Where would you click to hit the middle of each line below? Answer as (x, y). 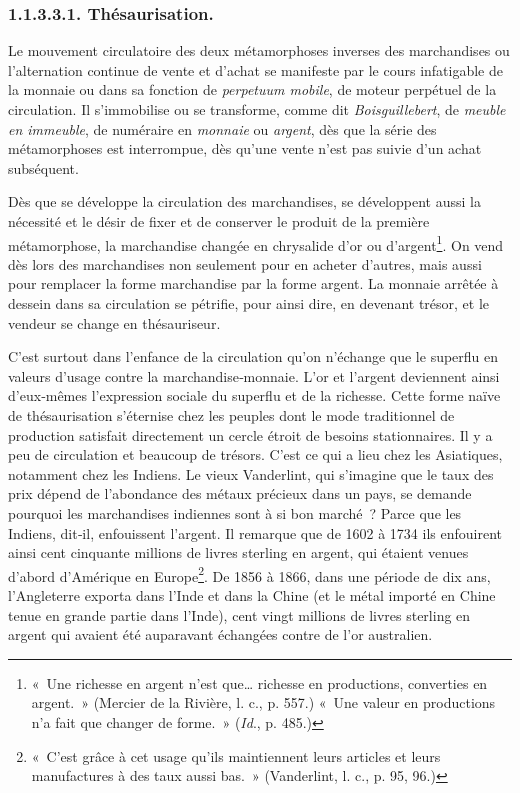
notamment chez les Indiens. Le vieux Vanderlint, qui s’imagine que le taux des (251, 473)
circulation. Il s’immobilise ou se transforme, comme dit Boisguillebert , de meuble (257, 109)
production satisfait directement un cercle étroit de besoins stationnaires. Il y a (250, 434)
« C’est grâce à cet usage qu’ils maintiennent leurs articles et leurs (236, 755)
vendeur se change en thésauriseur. (114, 322)
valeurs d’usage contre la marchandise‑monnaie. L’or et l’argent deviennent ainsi (254, 375)
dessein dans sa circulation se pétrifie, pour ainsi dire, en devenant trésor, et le (249, 303)
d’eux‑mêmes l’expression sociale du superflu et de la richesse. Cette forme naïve (254, 395)
